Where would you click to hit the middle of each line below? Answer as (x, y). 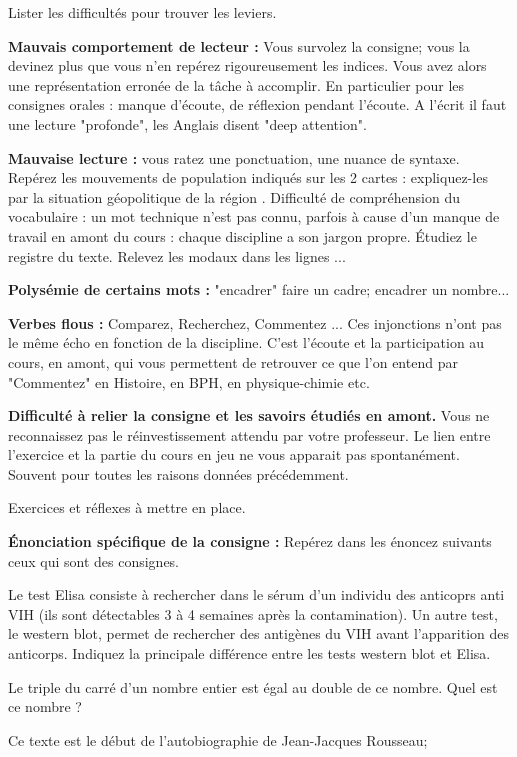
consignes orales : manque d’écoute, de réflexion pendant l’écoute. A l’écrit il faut (257, 104)
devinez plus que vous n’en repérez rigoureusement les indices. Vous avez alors (247, 65)
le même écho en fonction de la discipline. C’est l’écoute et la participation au (246, 342)
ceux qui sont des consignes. (94, 560)
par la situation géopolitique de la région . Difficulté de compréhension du (234, 196)
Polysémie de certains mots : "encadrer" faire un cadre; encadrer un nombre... (259, 289)
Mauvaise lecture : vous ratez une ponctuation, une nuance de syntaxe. (234, 157)
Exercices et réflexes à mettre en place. (127, 507)
